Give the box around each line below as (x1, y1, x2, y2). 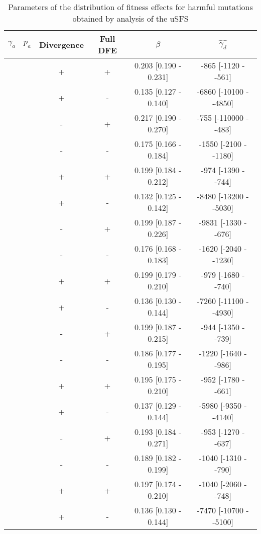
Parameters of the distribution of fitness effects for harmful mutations (8, 1, 253, 13)
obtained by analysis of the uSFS (72, 13, 189, 24)
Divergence (39, 38, 84, 50)
